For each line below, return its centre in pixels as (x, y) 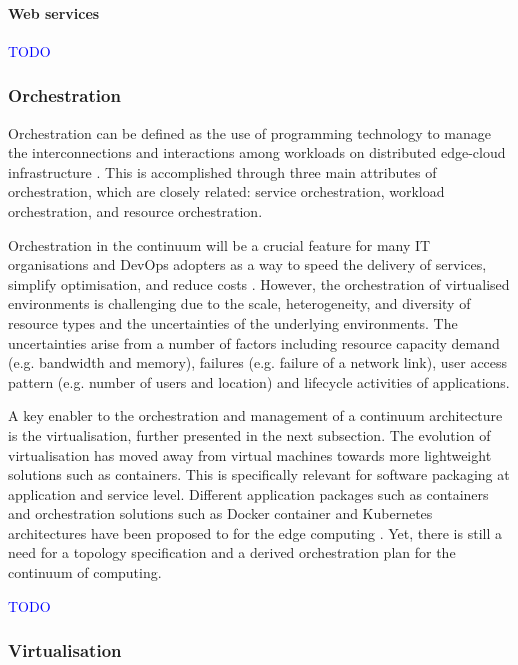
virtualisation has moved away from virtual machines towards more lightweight (250, 454)
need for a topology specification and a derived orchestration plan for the (232, 552)
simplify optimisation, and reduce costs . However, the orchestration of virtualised (259, 283)
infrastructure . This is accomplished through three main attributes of (222, 171)
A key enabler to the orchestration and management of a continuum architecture (255, 415)
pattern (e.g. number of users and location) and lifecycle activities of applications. (259, 381)
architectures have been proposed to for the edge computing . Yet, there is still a (255, 532)
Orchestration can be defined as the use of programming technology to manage (249, 132)
